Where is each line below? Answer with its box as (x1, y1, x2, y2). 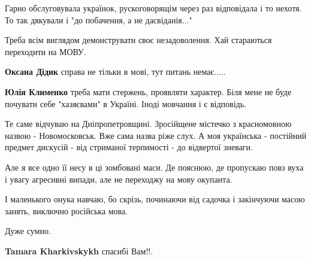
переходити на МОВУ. (5, 45, 86, 57)
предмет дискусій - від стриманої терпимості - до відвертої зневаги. (5, 141, 253, 153)
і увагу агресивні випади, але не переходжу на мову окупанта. (5, 172, 233, 185)
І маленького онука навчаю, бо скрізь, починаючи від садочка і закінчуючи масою (5, 193, 305, 205)
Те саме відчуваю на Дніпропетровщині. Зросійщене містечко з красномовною (5, 117, 292, 130)
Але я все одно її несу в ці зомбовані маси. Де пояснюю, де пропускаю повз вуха (5, 160, 304, 173)
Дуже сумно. (5, 224, 51, 237)
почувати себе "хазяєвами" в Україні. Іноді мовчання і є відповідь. (5, 97, 247, 110)
